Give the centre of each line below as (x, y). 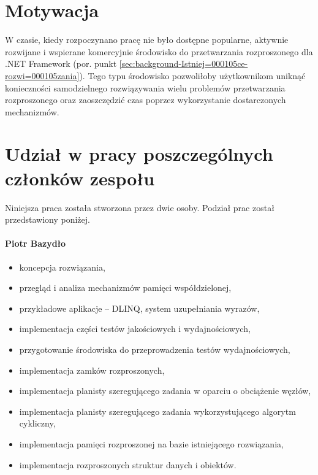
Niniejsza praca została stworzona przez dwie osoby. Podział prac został (140, 207)
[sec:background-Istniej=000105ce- (184, 64)
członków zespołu (80, 178)
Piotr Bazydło (36, 243)
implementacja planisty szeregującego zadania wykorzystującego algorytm (157, 411)
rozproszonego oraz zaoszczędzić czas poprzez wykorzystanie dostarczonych (146, 100)
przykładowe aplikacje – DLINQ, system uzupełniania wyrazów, (139, 308)
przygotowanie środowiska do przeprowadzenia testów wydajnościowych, (155, 349)
